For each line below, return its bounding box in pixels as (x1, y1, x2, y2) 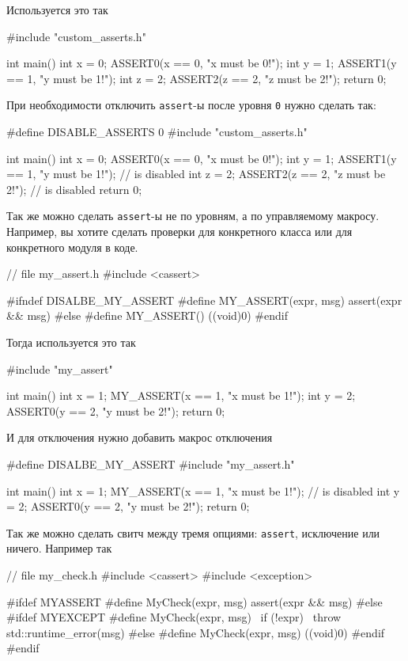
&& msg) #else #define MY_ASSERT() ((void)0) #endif (6, 307, 288, 324)
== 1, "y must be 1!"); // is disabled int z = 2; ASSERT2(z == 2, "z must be (6, 165, 386, 182)
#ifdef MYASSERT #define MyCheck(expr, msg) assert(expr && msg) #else (6, 593, 383, 610)
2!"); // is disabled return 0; (6, 180, 142, 197)
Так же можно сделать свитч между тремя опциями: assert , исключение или (6, 524, 380, 541)
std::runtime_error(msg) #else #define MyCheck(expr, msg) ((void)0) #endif (6, 624, 385, 640)
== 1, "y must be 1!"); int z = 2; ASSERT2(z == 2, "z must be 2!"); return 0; (6, 70, 387, 86)
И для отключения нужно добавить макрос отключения (6, 429, 273, 446)
